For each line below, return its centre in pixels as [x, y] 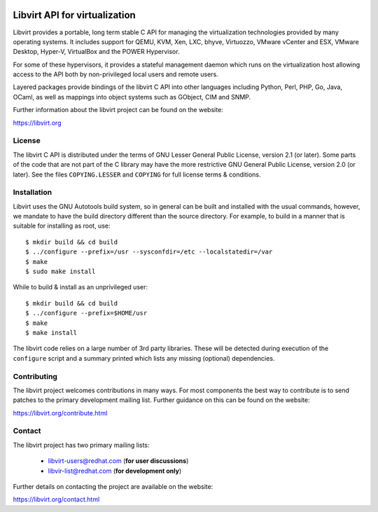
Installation [33, 193]
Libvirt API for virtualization [74, 15]
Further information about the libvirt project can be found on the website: [118, 110]
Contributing [35, 376]
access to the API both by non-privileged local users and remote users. [115, 74]
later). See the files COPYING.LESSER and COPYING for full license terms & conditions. [137, 174]
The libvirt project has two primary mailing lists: [81, 445]
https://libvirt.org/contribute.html [60, 413]
